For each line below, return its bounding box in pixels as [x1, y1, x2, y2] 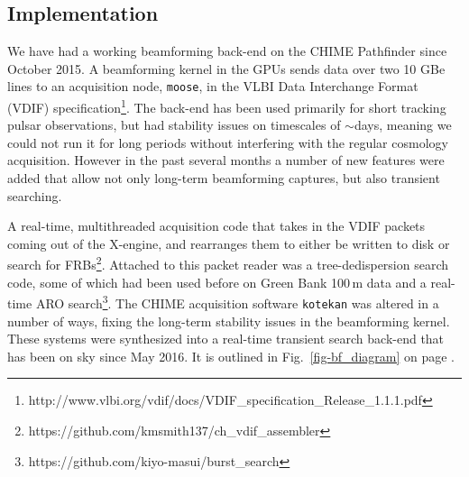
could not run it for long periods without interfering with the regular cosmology [7, 133, 448, 151]
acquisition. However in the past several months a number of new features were [7, 151, 445, 170]
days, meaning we [354, 115, 452, 134]
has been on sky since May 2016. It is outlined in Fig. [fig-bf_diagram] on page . [7, 346, 455, 365]
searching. [7, 186, 62, 205]
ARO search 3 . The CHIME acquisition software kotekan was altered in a [35, 291, 439, 312]
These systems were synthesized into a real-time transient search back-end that [7, 329, 445, 348]
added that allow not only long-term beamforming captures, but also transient [7, 169, 440, 188]
